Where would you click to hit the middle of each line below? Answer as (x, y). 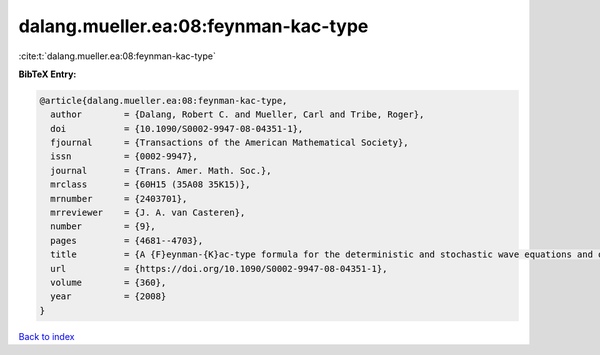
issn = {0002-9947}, (124, 156)
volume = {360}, (108, 282)
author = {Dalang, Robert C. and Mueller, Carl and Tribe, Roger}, (237, 114)
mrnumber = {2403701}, (119, 198)
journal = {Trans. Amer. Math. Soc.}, (161, 170)
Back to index (46, 336)
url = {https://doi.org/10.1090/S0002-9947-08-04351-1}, (219, 268)
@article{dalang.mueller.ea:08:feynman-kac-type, (163, 100)
